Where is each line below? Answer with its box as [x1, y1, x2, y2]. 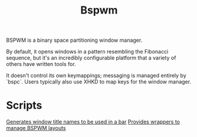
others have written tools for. [6, 61, 76, 68]
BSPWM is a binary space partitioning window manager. [6, 36, 143, 44]
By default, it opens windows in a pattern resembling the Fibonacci [6, 48, 169, 55]
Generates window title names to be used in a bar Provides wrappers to [6, 118, 180, 125]
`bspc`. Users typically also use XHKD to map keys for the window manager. [6, 78, 192, 85]
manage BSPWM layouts [6, 125, 66, 132]
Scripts [6, 99, 42, 112]
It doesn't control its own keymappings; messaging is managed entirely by [6, 72, 187, 79]
